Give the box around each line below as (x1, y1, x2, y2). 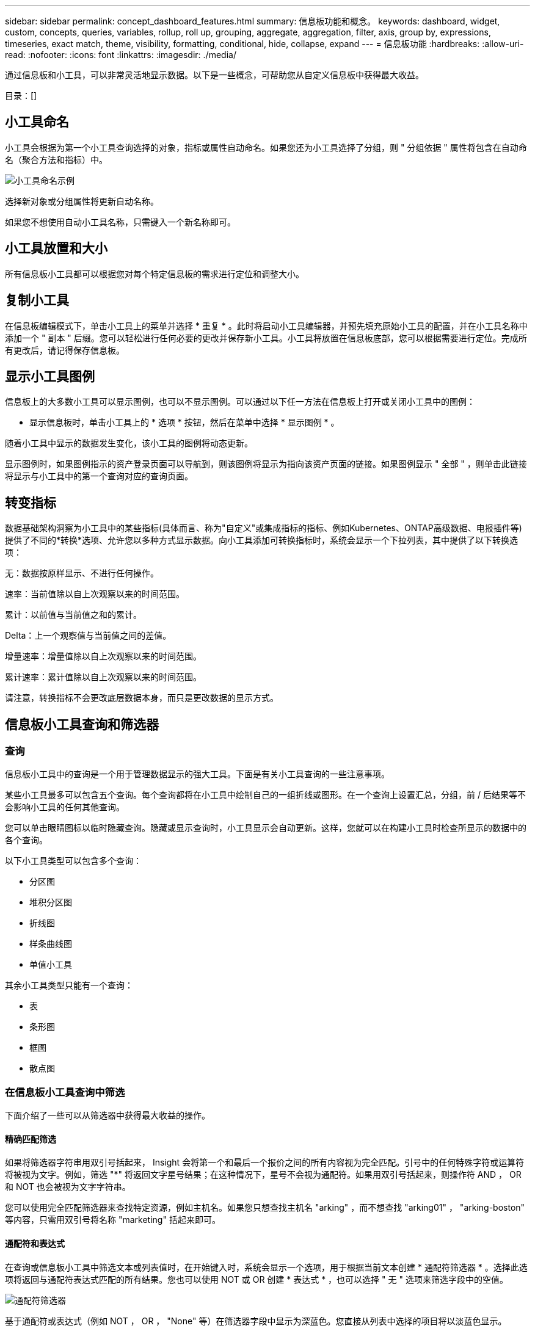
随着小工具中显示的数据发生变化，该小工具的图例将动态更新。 (5, 438, 253, 449)
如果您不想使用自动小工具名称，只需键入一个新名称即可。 (5, 216, 236, 227)
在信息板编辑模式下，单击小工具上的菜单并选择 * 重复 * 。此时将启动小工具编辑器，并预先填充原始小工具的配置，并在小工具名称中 (5, 320, 528, 331)
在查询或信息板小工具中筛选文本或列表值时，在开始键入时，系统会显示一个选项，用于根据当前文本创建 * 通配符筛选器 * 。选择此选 (5, 1261, 528, 1272)
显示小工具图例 (5, 368, 95, 384)
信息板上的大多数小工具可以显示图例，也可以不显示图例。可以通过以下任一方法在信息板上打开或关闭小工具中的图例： (5, 396, 475, 407)
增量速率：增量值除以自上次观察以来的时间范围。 (5, 651, 202, 662)
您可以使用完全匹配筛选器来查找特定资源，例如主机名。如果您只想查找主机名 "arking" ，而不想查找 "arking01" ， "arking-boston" (5, 1202, 525, 1213)
